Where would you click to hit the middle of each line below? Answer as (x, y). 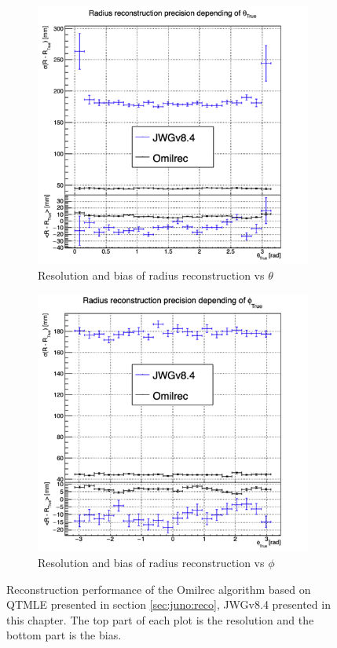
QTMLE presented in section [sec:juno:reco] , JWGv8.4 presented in (168, 604)
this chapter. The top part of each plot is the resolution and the (160, 619)
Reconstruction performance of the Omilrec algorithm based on (159, 589)
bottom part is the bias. (64, 635)
